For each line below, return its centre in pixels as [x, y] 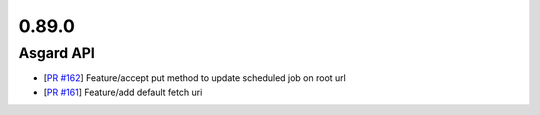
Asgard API [56, 53]
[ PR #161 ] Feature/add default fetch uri [123, 92]
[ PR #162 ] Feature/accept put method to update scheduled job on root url [195, 78]
